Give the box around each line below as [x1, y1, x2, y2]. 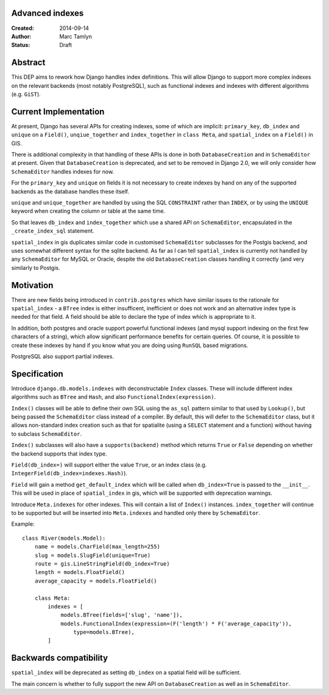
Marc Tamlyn [59, 32, 93, 40]
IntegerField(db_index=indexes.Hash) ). [11, 470, 128, 477]
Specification [11, 368, 63, 379]
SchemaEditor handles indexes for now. [11, 168, 115, 175]
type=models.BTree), [73, 629, 135, 636]
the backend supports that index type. [11, 449, 107, 457]
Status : [11, 42, 30, 49]
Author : [11, 32, 32, 40]
